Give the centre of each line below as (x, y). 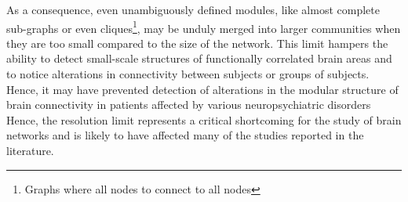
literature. (30, 150)
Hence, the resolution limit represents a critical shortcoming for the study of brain (204, 119)
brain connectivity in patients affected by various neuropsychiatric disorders (189, 105)
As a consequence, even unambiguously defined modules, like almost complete (193, 9)
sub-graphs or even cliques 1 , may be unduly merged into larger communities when (204, 27)
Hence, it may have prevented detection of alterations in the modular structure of (202, 89)
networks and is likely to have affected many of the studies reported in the (185, 135)
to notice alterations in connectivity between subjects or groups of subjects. (188, 74)
